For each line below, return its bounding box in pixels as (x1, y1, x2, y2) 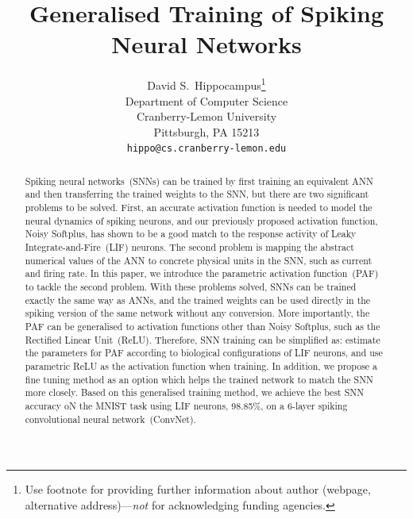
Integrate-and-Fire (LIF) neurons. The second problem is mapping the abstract (25, 240, 354, 254)
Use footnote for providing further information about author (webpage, (25, 481, 371, 498)
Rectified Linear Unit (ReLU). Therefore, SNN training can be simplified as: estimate (25, 333, 380, 346)
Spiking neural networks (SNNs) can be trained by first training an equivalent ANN (25, 174, 373, 187)
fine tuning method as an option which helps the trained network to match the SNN (25, 372, 373, 386)
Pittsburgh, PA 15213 (153, 123, 260, 140)
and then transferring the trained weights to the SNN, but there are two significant (25, 187, 369, 201)
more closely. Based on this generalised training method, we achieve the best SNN (25, 386, 365, 399)
